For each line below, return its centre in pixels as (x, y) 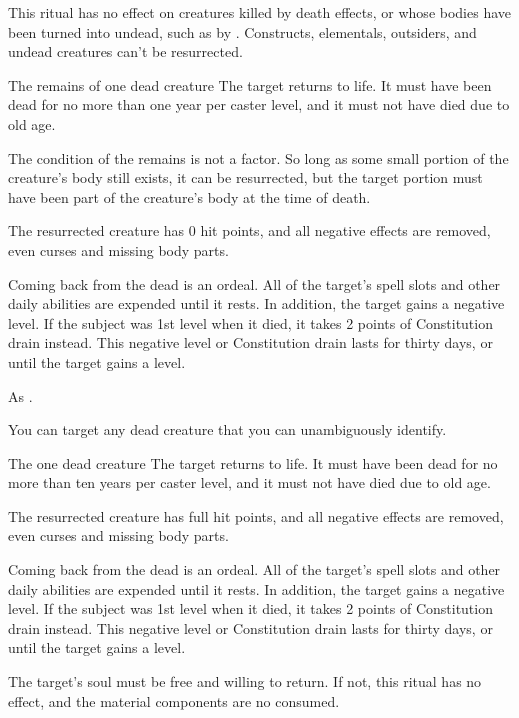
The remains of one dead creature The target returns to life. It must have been (250, 84)
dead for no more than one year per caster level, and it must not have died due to (259, 104)
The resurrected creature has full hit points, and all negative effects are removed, (256, 515)
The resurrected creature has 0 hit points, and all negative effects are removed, (249, 230)
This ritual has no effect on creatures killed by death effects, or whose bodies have (260, 12)
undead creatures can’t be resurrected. (125, 51)
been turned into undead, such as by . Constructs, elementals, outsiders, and (242, 31)
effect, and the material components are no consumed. (174, 700)
